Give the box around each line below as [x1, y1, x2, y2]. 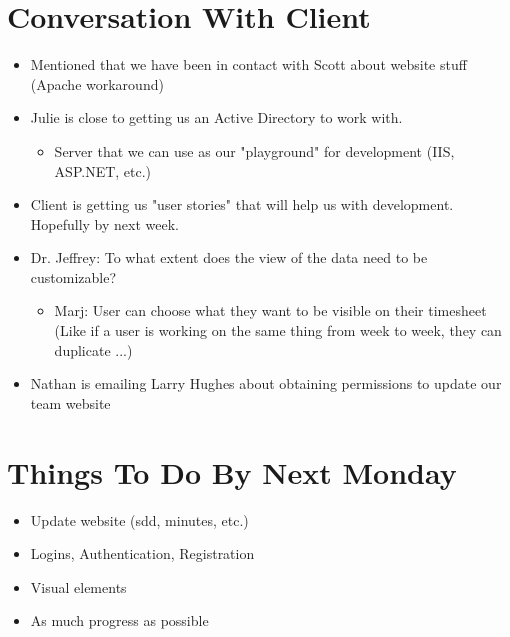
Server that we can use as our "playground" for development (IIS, [54, 140, 455, 161]
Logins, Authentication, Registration [30, 543, 255, 564]
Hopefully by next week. [30, 213, 179, 234]
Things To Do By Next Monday [7, 451, 457, 492]
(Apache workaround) [30, 73, 164, 94]
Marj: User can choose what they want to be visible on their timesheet [54, 300, 487, 321]
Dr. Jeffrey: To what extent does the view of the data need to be [30, 247, 428, 268]
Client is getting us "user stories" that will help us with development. [30, 194, 454, 215]
